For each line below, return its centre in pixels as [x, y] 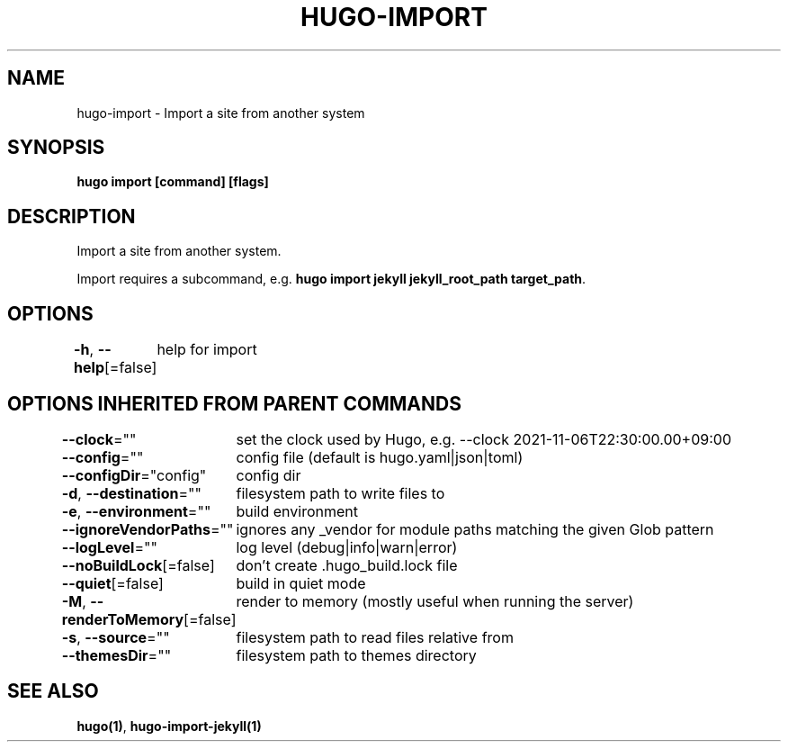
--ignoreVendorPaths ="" [148, 529]
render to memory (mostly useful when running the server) [435, 601]
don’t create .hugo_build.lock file [347, 565]
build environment [297, 511]
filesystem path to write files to [340, 493]
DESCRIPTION [72, 216]
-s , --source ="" [116, 637]
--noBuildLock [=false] [138, 565]
